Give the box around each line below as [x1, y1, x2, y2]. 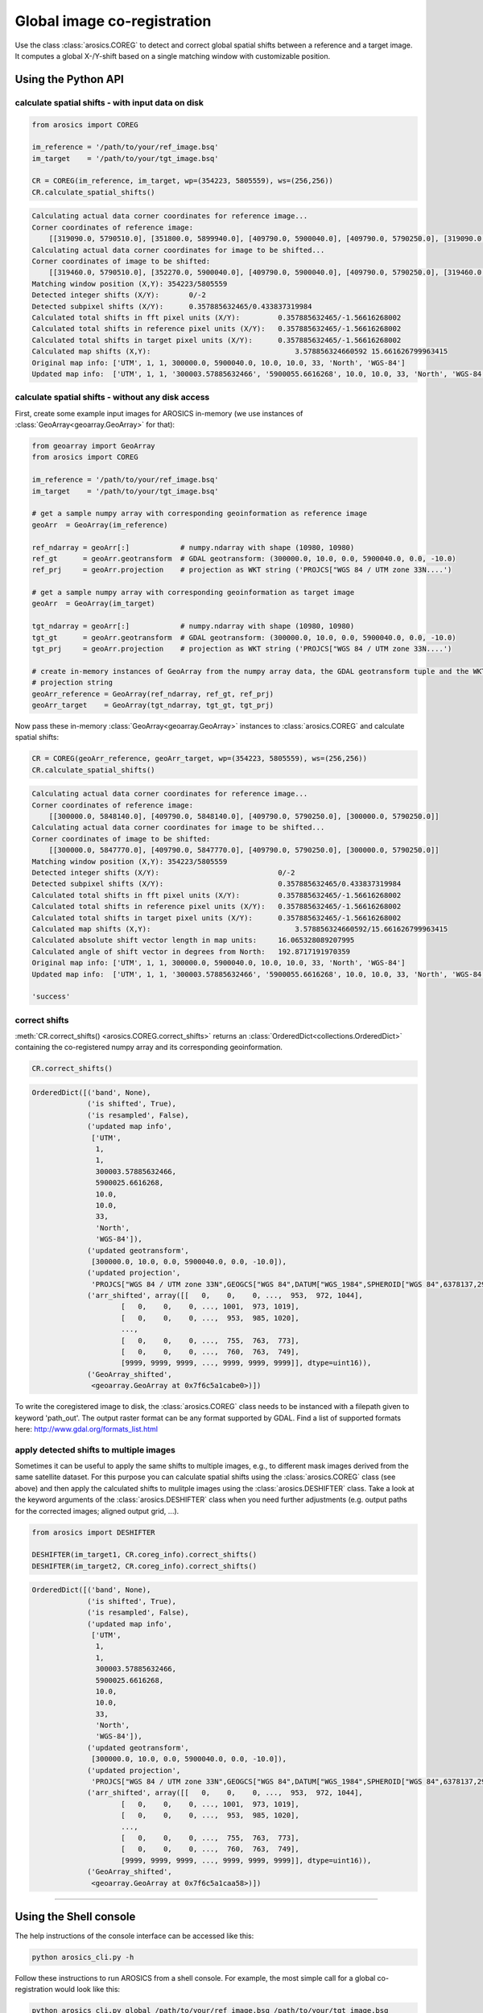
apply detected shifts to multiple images [14, 1444, 176, 1455]
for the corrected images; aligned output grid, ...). [14, 1506, 180, 1515]
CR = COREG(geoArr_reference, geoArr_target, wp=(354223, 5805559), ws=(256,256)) [31, 754, 368, 763]
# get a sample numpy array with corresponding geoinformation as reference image [31, 509, 368, 519]
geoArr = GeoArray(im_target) [31, 599, 156, 608]
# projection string [31, 678, 113, 688]
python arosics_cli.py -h [31, 1953, 134, 1962]
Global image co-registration [14, 12, 212, 30]
